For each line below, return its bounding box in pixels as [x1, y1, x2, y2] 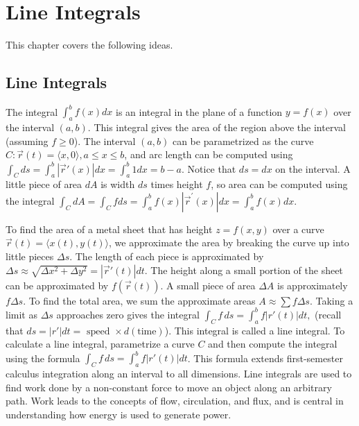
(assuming [6, 133, 49, 148]
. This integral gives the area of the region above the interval [87, 120, 346, 135]
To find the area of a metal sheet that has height [6, 221, 213, 236]
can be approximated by [6, 278, 109, 292]
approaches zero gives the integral [56, 307, 200, 321]
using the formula [6, 350, 80, 365]
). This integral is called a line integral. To [164, 323, 345, 337]
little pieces [6, 249, 54, 264]
